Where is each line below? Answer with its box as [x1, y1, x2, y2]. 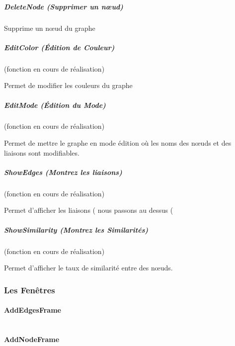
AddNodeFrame [4, 334, 60, 344]
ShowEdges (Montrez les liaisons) [4, 167, 122, 177]
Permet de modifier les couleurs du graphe [4, 80, 133, 90]
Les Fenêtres [4, 283, 55, 296]
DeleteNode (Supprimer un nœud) [4, 1, 123, 11]
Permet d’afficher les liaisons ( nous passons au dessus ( [4, 205, 173, 215]
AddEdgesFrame [4, 305, 61, 315]
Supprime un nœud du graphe [4, 22, 95, 33]
